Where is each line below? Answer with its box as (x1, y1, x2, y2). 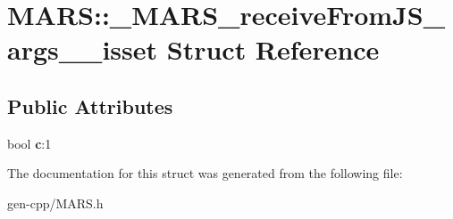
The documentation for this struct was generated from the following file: (7, 164, 403, 182)
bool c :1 (7, 134, 52, 152)
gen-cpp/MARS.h (7, 193, 104, 212)
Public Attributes (7, 92, 173, 119)
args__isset (7, 31, 158, 68)
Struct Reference (166, 31, 380, 68)
